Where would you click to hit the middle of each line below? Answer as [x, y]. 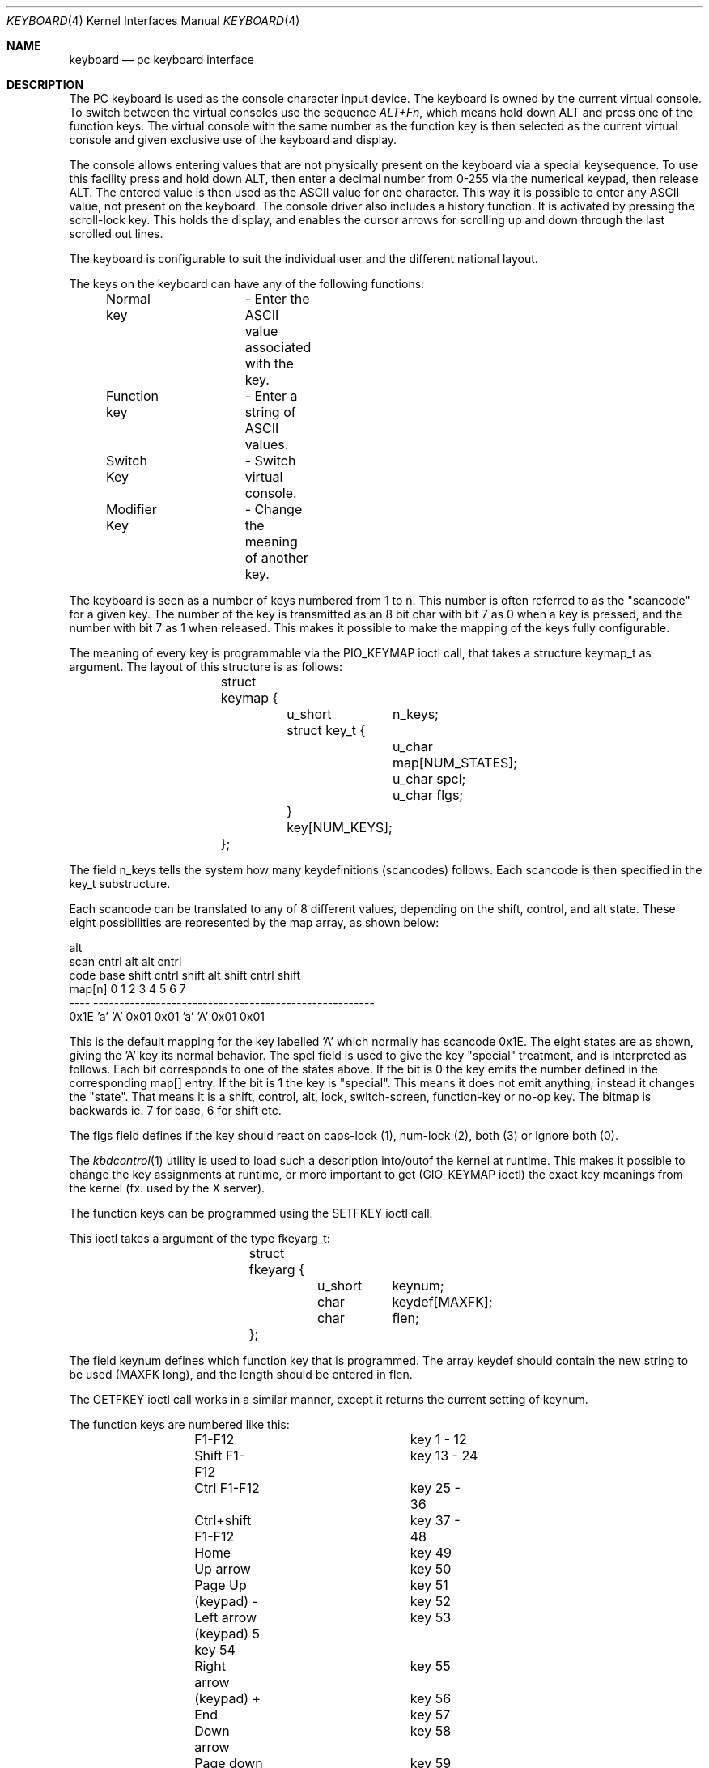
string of [270, 412]
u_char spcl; [429, 779]
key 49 [431, 1553]
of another [276, 558]
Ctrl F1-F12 [227, 1488]
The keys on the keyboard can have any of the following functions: [247, 284]
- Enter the [277, 299]
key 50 [431, 1569]
